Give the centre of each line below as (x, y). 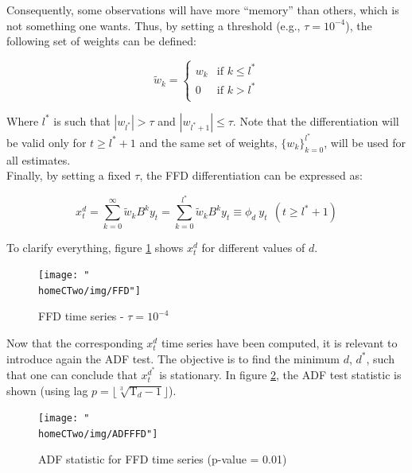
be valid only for (47, 142)
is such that (82, 120)
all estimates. (39, 159)
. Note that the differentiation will (316, 120)
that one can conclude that (72, 374)
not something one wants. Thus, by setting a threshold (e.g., (154, 25)
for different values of (253, 247)
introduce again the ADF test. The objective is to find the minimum (173, 358)
